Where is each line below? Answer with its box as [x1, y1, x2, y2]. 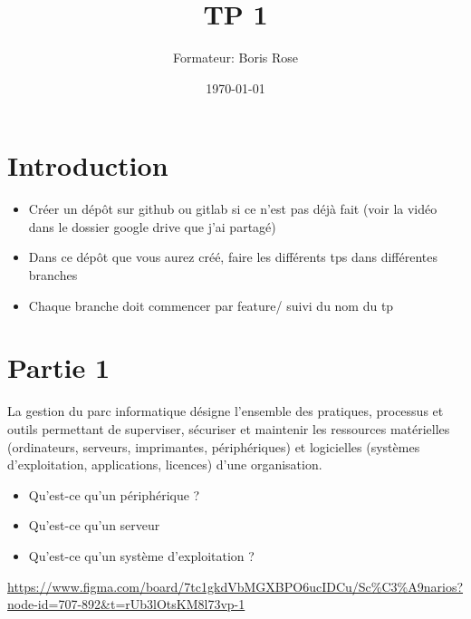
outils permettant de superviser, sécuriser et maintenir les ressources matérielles [7, 419, 450, 438]
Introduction [7, 147, 168, 184]
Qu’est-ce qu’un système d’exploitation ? [28, 546, 255, 565]
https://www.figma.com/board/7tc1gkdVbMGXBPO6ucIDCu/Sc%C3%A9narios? [7, 576, 464, 595]
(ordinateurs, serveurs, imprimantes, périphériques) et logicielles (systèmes [7, 437, 420, 456]
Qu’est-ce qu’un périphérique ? [28, 485, 200, 504]
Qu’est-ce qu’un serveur [28, 516, 160, 535]
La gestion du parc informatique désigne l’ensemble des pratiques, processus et [7, 401, 444, 421]
